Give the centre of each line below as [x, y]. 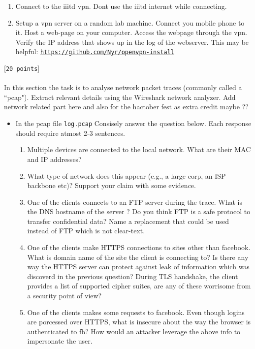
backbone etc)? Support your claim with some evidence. [112, 185]
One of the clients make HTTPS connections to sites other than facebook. [139, 247]
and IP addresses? [54, 159]
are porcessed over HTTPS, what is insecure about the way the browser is [139, 322]
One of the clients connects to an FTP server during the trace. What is [135, 202]
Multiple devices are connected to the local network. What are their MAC [139, 149]
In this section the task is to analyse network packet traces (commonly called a [123, 87]
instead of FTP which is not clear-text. [86, 231]
